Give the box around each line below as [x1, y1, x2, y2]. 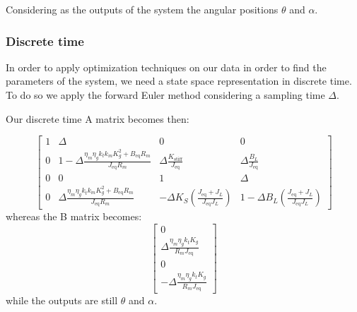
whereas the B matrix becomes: [6, 209, 142, 224]
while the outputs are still [6, 292, 118, 307]
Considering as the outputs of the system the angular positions [6, 2, 279, 16]
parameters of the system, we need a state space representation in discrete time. [6, 73, 352, 88]
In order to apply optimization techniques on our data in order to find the [6, 59, 327, 74]
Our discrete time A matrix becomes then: [6, 111, 189, 126]
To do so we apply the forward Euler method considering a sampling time [6, 88, 325, 102]
